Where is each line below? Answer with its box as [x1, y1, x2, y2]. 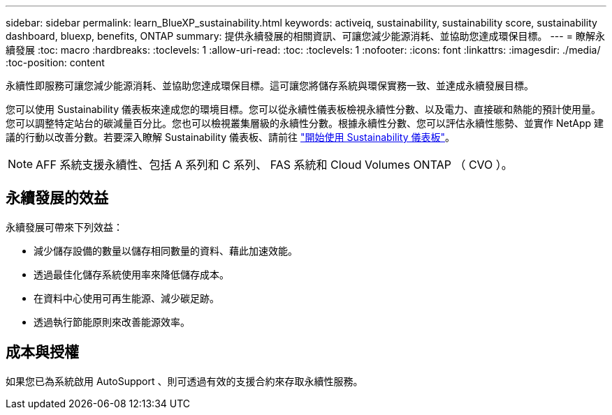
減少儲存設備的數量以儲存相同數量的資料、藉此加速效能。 [34, 244, 298, 257]
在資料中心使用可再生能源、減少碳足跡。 [34, 292, 219, 304]
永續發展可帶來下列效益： [6, 220, 123, 233]
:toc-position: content [6, 56, 105, 68]
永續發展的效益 [6, 189, 108, 207]
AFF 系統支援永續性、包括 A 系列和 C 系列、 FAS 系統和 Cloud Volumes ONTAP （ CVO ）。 [36, 158, 513, 172]
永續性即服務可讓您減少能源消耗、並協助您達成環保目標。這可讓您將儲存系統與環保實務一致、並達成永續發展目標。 [6, 80, 534, 91]
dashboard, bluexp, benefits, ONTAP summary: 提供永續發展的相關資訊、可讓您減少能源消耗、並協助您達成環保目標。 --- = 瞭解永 [6, 30, 605, 42]
